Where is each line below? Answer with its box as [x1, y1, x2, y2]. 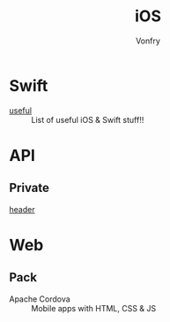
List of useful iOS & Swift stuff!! [31, 114, 144, 125]
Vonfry [135, 35, 161, 46]
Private [9, 180, 50, 195]
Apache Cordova [9, 294, 70, 304]
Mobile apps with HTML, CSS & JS [31, 303, 157, 313]
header [9, 203, 35, 214]
